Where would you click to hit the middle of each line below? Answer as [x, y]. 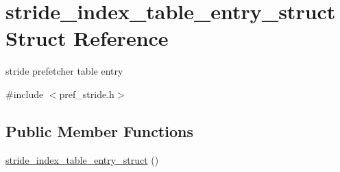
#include [25, 94]
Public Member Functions [99, 131]
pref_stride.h [87, 94]
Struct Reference [87, 38]
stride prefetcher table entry [64, 71]
